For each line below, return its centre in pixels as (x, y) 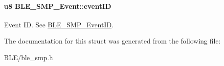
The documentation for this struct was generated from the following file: (112, 41)
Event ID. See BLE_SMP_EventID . (59, 24)
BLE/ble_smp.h (29, 57)
